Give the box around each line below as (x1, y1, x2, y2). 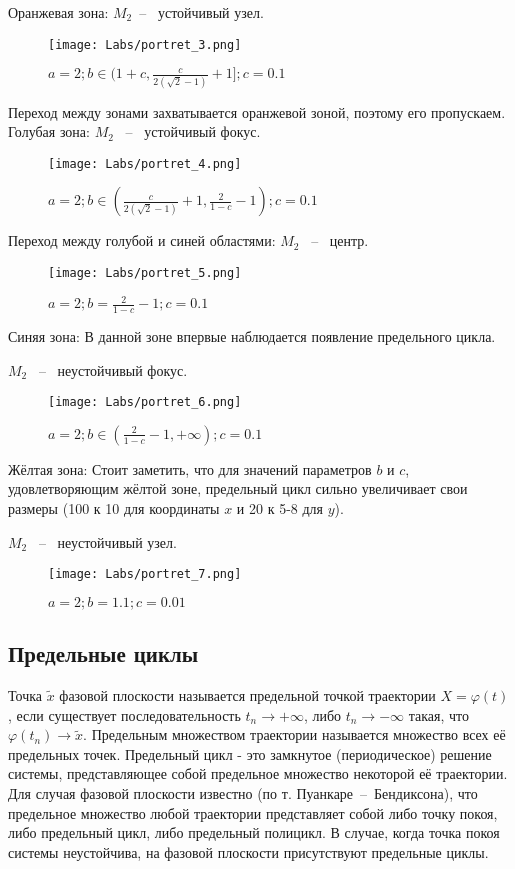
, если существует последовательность (8, 704, 241, 725)
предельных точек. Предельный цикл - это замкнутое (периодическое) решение (8, 743, 492, 764)
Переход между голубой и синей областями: (8, 230, 276, 251)
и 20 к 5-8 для (236, 498, 324, 519)
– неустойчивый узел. (38, 531, 177, 552)
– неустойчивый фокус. (38, 359, 188, 380)
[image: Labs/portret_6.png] (48, 395, 242, 410)
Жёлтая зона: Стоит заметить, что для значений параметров (8, 458, 372, 479)
